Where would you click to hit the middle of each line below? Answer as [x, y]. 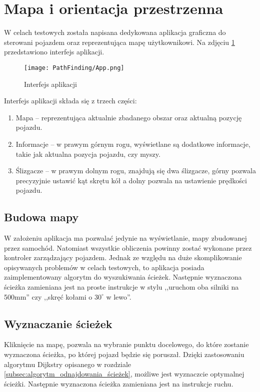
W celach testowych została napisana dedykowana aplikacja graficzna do [115, 32]
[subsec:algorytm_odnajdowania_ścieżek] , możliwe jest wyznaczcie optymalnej [124, 374]
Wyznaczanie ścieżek [58, 323]
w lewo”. [119, 296]
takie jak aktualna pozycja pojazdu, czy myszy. [88, 154]
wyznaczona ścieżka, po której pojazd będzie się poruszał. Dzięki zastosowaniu [124, 354]
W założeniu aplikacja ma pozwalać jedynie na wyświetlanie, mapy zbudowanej [125, 238]
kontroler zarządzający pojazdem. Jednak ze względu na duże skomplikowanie [123, 257]
